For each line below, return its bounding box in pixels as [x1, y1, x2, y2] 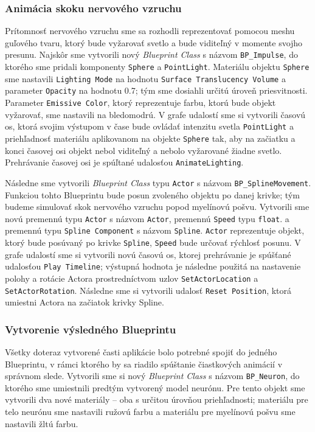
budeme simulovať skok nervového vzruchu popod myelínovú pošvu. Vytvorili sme [5, 200, 310, 213]
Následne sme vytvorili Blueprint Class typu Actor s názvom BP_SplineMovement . [5, 176, 311, 189]
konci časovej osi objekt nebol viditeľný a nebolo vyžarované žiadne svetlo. [5, 144, 282, 156]
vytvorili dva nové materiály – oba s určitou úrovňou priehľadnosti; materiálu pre [5, 393, 308, 406]
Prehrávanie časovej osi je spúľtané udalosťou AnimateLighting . [5, 156, 244, 169]
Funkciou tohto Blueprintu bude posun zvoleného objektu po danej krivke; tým [5, 188, 300, 201]
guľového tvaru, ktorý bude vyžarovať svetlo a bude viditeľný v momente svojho [5, 36, 303, 49]
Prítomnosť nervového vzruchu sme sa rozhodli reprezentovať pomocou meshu [5, 24, 295, 37]
